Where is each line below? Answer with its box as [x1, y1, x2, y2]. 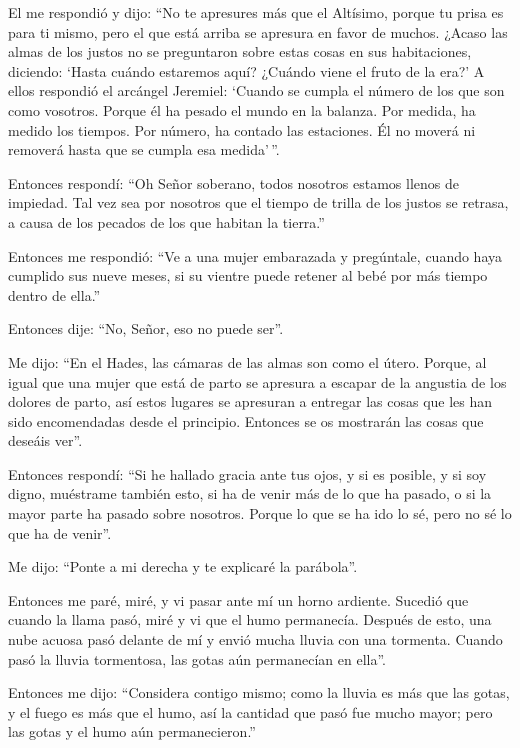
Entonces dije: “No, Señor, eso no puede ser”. [8, 318, 284, 339]
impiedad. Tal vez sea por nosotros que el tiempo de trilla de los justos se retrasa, [8, 192, 509, 213]
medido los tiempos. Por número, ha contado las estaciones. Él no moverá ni [8, 119, 476, 140]
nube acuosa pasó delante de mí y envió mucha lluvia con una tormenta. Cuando [8, 629, 503, 650]
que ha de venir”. [8, 522, 112, 543]
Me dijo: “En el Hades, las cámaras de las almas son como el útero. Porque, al [8, 351, 487, 372]
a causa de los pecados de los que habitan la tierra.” [8, 211, 325, 232]
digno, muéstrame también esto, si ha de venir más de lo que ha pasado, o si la [8, 483, 492, 504]
